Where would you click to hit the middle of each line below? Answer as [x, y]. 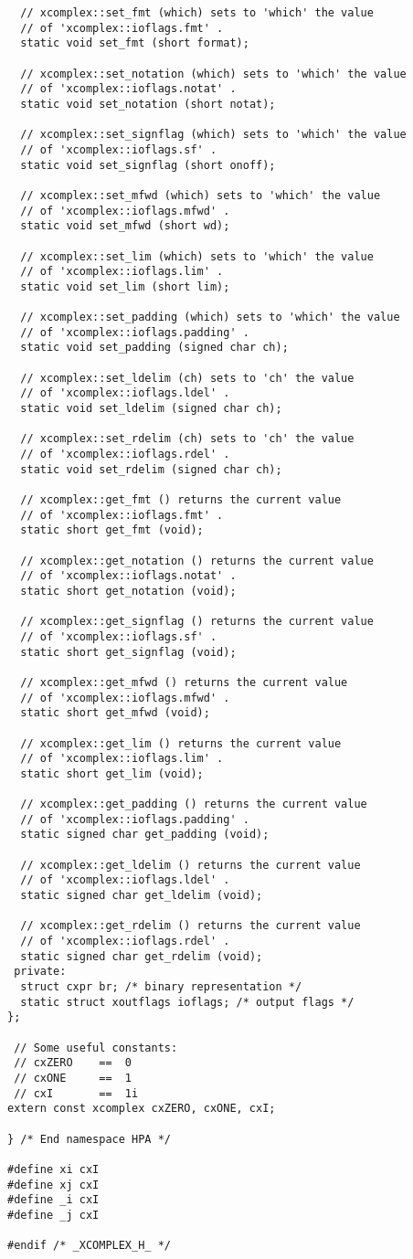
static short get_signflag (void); [128, 652]
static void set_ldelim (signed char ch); [151, 409]
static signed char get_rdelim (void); [142, 956]
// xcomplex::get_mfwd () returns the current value [184, 682]
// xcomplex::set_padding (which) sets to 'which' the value [210, 317]
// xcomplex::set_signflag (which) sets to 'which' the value [213, 135]
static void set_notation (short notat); [148, 104]
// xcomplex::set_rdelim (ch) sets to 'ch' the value [187, 439]
